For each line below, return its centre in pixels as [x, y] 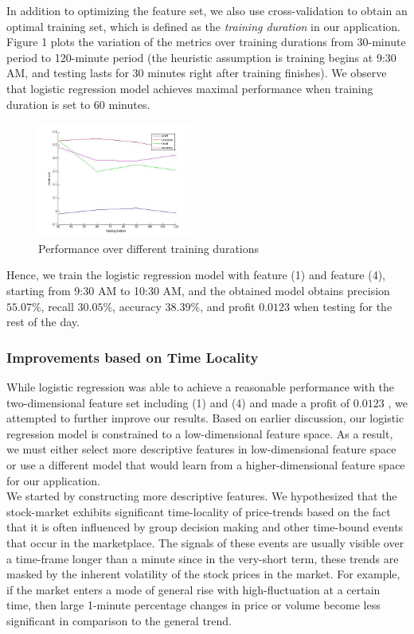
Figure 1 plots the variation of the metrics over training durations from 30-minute [206, 42]
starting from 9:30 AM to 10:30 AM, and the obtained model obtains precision [198, 291]
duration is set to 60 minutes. [78, 104]
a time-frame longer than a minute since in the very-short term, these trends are [203, 558]
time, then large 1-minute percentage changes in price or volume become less [193, 605]
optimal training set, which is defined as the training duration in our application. [203, 26]
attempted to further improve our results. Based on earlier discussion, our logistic [205, 418]
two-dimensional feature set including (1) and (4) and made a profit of [178, 402]
